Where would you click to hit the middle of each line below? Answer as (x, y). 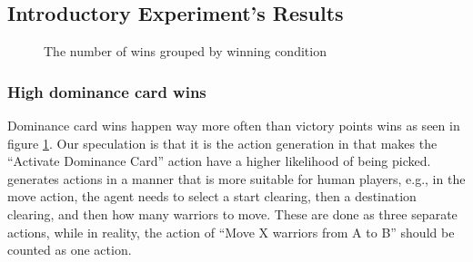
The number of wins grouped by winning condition (185, 51)
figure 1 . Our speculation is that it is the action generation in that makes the (222, 143)
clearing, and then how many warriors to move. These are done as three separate (232, 213)
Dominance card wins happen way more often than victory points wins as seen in (234, 126)
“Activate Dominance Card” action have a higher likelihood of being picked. (219, 161)
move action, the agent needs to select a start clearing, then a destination (212, 196)
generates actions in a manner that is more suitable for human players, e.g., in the (236, 178)
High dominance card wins (107, 91)
